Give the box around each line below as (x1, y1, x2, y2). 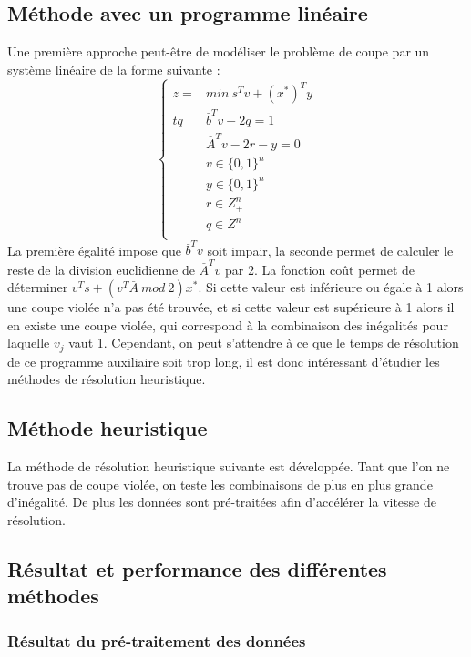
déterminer (7, 278, 68, 297)
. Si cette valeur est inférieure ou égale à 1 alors (198, 278, 464, 297)
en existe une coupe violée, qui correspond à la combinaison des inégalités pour (7, 315, 448, 334)
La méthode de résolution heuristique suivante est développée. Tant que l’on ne (7, 457, 450, 476)
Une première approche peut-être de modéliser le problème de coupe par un (7, 42, 430, 61)
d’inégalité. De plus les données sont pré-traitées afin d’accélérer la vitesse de (7, 492, 437, 511)
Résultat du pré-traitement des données (7, 629, 306, 652)
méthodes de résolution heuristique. (7, 369, 206, 389)
